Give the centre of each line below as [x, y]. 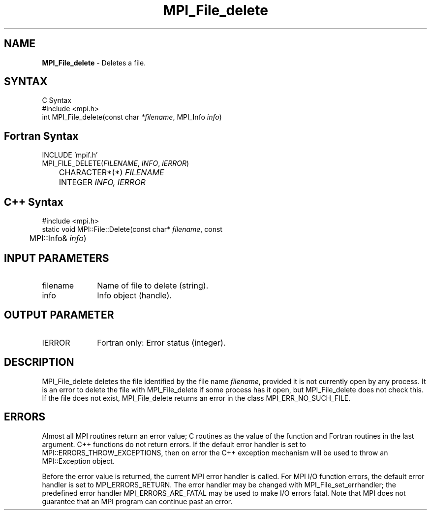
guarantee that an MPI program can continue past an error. [137, 501]
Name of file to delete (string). [153, 285]
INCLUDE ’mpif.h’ [70, 155]
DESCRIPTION [39, 362]
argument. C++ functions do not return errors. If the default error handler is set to [174, 444]
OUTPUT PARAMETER [59, 315]
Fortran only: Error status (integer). [161, 342]
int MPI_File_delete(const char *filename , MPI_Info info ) [132, 117]
